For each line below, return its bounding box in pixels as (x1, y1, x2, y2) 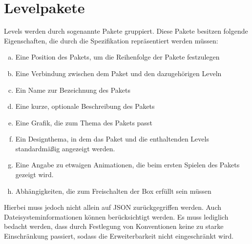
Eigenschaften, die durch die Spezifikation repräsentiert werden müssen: (4, 35, 218, 45)
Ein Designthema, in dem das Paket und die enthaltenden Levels (15, 134, 209, 144)
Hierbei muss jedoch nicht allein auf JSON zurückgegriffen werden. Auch (4, 202, 222, 212)
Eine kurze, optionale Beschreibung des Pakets (15, 101, 155, 111)
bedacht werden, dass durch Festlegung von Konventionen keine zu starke (4, 221, 224, 231)
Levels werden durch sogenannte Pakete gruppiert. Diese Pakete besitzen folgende (4, 26, 248, 36)
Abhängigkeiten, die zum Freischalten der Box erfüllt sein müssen (15, 185, 211, 196)
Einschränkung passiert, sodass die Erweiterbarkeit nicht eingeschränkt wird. (4, 231, 234, 241)
